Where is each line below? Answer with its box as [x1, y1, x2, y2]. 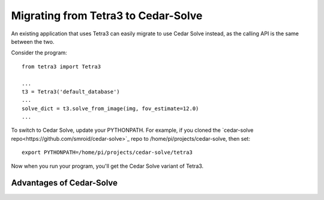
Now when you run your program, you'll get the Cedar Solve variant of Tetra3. [11, 162, 204, 169]
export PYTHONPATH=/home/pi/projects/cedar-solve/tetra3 [22, 149, 193, 156]
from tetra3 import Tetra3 [22, 63, 101, 70]
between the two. [11, 38, 55, 45]
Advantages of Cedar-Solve [11, 178, 118, 188]
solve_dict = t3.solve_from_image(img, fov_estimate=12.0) [22, 105, 199, 112]
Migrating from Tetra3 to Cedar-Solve [11, 9, 203, 22]
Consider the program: [11, 49, 67, 56]
